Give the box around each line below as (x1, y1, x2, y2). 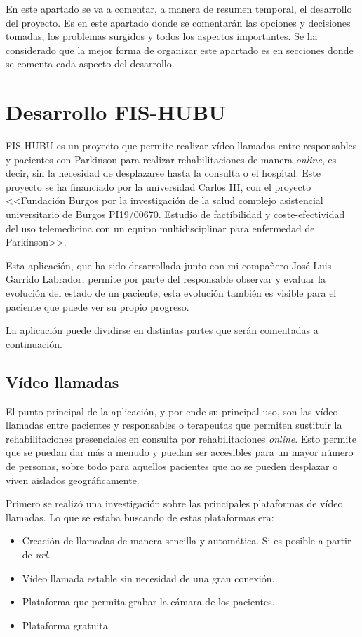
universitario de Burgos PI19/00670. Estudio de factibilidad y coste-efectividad (6, 207, 345, 222)
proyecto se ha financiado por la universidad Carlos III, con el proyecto (6, 179, 311, 194)
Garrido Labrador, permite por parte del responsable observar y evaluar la (6, 271, 326, 286)
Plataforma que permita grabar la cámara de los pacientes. (22, 594, 275, 609)
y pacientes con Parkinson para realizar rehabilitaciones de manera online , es (6, 152, 337, 166)
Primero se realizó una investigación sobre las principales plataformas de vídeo (6, 496, 343, 511)
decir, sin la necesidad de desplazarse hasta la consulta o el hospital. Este (6, 166, 321, 180)
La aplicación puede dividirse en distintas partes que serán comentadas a (6, 323, 319, 337)
